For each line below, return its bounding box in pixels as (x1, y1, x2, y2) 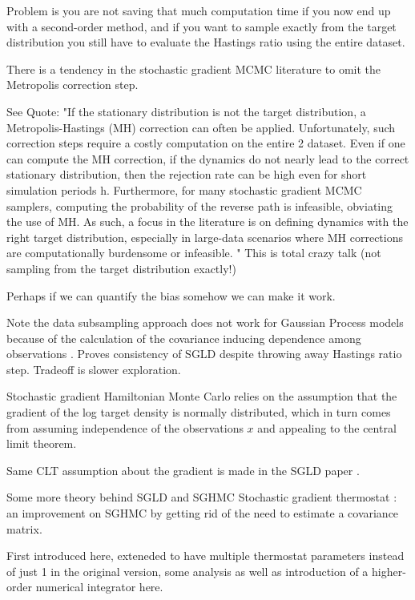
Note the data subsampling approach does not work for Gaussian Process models (6, 314, 404, 331)
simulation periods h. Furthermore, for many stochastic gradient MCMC (6, 181, 362, 198)
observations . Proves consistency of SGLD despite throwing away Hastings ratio (6, 345, 402, 362)
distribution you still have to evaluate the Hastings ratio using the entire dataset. (6, 34, 405, 50)
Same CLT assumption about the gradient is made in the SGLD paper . (6, 461, 360, 478)
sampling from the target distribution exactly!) (6, 260, 236, 276)
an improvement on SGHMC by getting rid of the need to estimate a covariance (6, 505, 399, 521)
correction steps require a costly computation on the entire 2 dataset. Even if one (6, 135, 405, 151)
